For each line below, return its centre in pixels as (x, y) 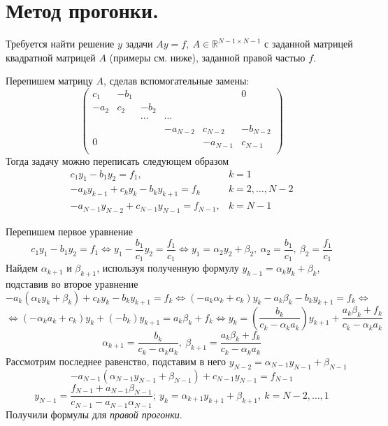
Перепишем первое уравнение (70, 232)
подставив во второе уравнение (72, 283)
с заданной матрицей (309, 44)
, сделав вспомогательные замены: (177, 81)
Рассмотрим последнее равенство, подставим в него (116, 361)
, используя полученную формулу (168, 268)
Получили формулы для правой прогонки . (94, 414)
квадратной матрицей (51, 57)
